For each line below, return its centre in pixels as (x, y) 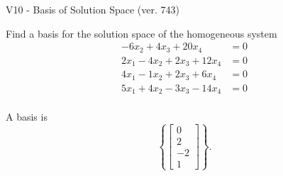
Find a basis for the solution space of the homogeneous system (141, 33)
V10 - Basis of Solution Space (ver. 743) (93, 9)
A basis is (27, 117)
